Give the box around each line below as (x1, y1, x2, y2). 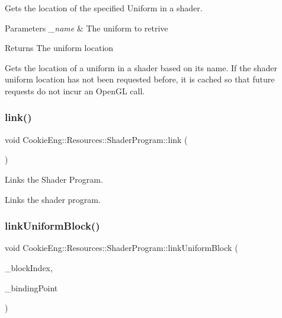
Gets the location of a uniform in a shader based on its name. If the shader (5, 61, 277, 74)
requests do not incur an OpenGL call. (5, 84, 145, 97)
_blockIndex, (5, 261, 53, 274)
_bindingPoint (5, 281, 58, 294)
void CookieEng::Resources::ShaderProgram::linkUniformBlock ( (5, 241, 238, 254)
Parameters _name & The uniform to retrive (5, 21, 168, 34)
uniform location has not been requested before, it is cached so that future (5, 73, 275, 85)
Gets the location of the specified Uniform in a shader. (5, 2, 203, 14)
